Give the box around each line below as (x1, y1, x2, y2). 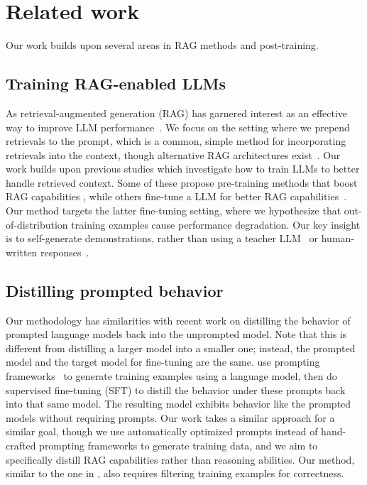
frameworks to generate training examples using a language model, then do (6, 369, 337, 383)
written (6, 244, 38, 259)
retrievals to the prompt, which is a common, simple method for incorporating (6, 133, 346, 148)
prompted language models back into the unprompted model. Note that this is (6, 327, 347, 342)
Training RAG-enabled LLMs (6, 72, 226, 94)
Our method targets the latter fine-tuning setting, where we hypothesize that (6, 203, 341, 218)
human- (321, 231, 355, 246)
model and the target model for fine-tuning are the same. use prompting (6, 354, 320, 369)
